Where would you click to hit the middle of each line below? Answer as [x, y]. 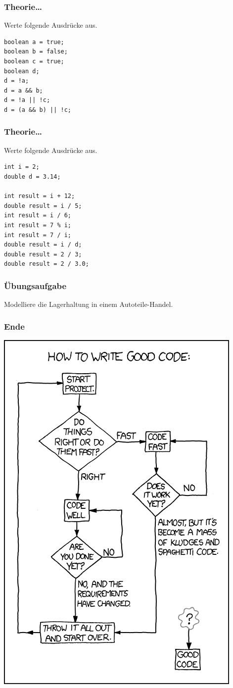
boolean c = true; [34, 61]
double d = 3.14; [32, 176]
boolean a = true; [34, 42]
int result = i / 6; [38, 216]
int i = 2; [22, 167]
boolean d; [22, 71]
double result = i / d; [43, 245]
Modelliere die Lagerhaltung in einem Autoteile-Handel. [89, 304]
